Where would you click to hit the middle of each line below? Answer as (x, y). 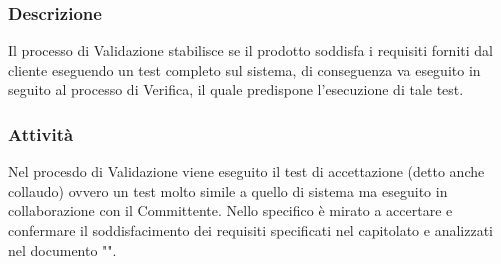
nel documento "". (62, 249)
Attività (41, 133)
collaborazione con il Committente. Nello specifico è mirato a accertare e (230, 210)
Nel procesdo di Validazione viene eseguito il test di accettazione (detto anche (246, 171)
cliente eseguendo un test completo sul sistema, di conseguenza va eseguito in (244, 69)
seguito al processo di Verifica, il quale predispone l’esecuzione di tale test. (236, 89)
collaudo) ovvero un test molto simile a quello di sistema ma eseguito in (228, 190)
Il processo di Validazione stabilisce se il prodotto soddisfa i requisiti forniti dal (250, 50)
